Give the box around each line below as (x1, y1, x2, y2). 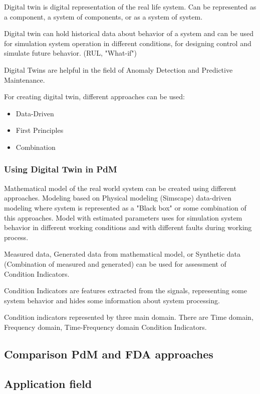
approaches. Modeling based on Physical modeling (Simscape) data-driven (4, 192, 231, 203)
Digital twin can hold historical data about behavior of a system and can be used (4, 28, 253, 39)
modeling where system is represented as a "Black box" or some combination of (4, 202, 246, 213)
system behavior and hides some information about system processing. (4, 295, 220, 305)
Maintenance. (4, 74, 45, 85)
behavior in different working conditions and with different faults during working (4, 222, 252, 233)
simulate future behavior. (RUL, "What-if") (4, 48, 137, 58)
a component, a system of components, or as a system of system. (4, 11, 203, 22)
